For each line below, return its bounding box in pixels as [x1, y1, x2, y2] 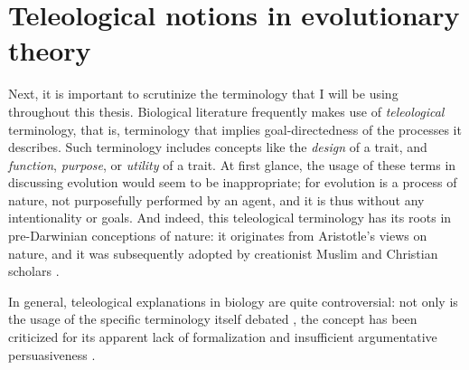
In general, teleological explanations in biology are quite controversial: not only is [8, 291, 458, 310]
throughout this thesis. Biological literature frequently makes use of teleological [8, 101, 445, 120]
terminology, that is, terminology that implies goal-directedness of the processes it [8, 119, 462, 138]
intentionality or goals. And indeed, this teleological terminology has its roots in [8, 208, 452, 227]
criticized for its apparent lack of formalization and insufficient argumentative [8, 327, 437, 346]
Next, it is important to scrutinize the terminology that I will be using [8, 84, 399, 103]
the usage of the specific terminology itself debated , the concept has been [8, 309, 417, 328]
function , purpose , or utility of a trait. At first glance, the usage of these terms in [8, 155, 456, 174]
